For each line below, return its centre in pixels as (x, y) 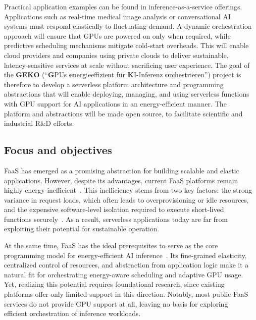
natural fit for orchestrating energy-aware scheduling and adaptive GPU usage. (124, 274)
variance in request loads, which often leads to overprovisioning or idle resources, (127, 199)
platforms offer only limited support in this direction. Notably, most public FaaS (126, 294)
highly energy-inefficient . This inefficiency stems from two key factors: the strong (128, 190)
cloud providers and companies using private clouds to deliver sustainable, (116, 55)
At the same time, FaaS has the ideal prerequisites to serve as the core (111, 245)
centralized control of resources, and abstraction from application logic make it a (126, 265)
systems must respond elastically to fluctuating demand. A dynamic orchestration (128, 26)
